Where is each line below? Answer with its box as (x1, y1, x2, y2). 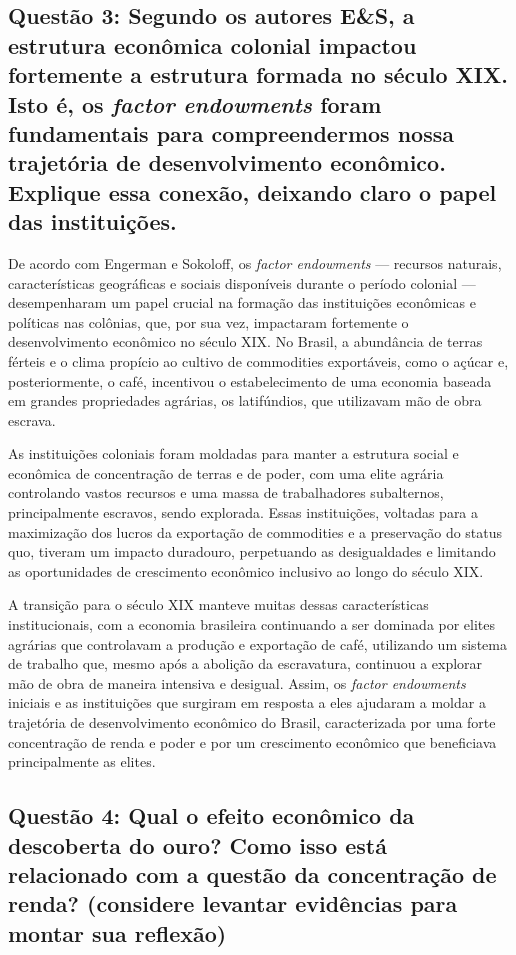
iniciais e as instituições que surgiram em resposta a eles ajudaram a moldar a (8, 692, 486, 713)
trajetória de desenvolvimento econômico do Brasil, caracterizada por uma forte (8, 712, 496, 732)
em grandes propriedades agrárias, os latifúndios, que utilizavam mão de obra (8, 390, 482, 411)
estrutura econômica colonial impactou (8, 29, 417, 60)
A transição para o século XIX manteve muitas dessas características (8, 594, 429, 615)
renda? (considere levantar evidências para (8, 888, 458, 919)
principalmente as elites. (8, 751, 156, 772)
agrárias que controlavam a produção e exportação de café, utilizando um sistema (8, 633, 507, 654)
